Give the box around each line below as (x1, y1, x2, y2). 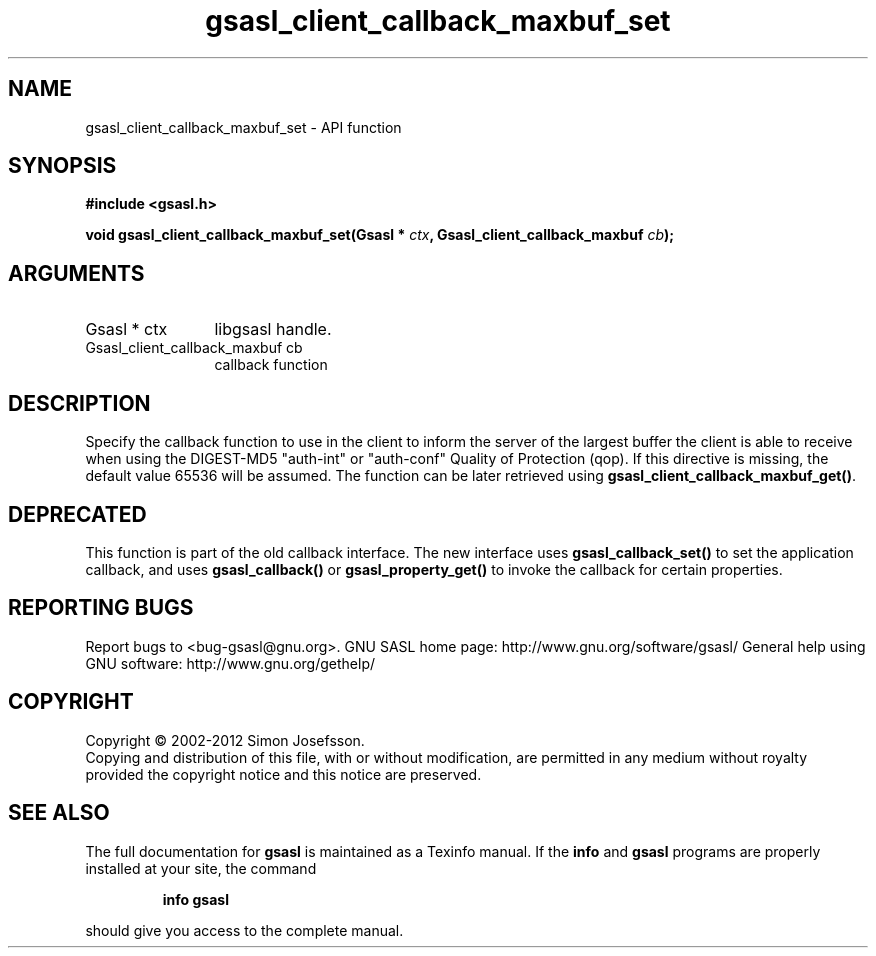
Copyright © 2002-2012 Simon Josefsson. (85, 731, 365, 749)
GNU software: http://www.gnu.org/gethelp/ (85, 654, 376, 672)
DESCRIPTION (8, 390, 151, 416)
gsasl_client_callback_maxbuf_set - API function (85, 118, 402, 136)
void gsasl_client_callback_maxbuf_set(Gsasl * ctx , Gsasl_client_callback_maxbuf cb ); (85, 226, 675, 244)
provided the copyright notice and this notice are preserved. (85, 765, 482, 783)
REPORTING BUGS (8, 595, 194, 621)
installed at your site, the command (85, 859, 317, 877)
